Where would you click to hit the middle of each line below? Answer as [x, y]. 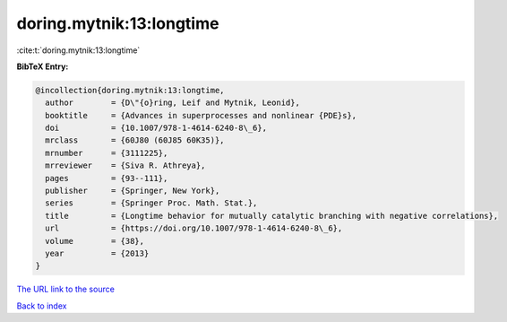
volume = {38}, [95, 241]
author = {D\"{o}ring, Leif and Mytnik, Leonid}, [172, 103]
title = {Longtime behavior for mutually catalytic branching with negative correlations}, [272, 216]
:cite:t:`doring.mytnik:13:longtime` [78, 50]
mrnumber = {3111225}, [107, 153]
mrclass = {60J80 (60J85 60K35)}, [135, 140]
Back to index [42, 306]
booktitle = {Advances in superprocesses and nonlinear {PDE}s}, [201, 115]
